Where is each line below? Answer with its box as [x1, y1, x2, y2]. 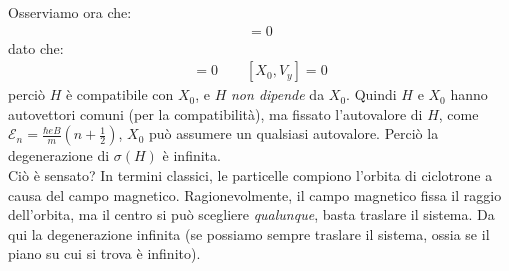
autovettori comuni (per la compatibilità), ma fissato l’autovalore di [8, 103, 423, 124]
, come [438, 103, 479, 124]
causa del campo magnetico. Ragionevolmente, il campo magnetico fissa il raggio [8, 184, 502, 205]
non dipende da [230, 84, 325, 105]
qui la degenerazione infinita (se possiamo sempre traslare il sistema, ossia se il [8, 223, 490, 244]
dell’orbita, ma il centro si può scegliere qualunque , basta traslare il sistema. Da [8, 204, 495, 225]
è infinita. [162, 145, 221, 166]
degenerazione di [8, 145, 110, 166]
